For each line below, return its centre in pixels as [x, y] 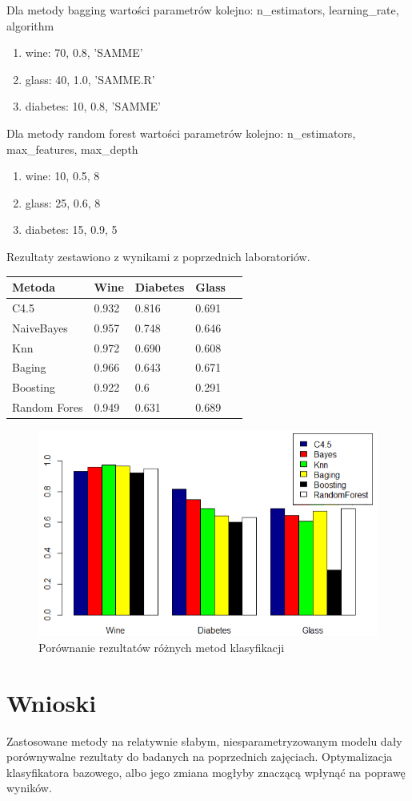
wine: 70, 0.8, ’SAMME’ [84, 52]
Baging [29, 367]
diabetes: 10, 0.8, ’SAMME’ [93, 106]
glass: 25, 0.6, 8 [63, 202]
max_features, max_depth [72, 149]
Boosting [34, 387]
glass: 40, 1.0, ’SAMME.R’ [90, 79]
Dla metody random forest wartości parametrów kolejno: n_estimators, [181, 133]
